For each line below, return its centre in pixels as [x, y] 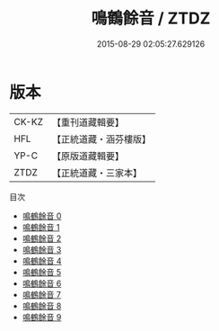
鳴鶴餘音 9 [42, 317]
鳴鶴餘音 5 [42, 272]
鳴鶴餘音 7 [41, 294]
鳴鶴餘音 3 [42, 249]
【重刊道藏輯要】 [88, 122]
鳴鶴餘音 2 [42, 238]
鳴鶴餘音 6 [42, 283]
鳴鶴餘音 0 [42, 216]
